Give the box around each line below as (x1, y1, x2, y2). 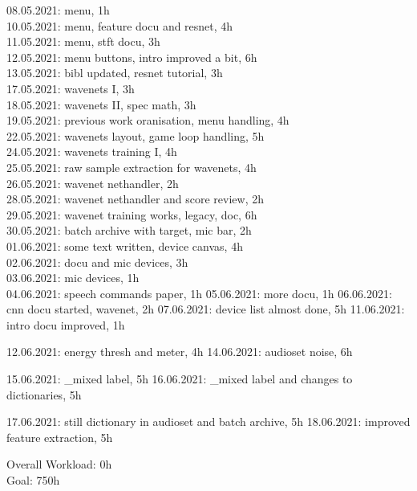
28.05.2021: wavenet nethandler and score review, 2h (6, 190, 265, 207)
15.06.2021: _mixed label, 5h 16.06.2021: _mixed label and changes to (6, 370, 353, 387)
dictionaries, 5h (6, 386, 82, 403)
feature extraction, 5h (6, 428, 113, 445)
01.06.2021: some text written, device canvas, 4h (6, 237, 243, 254)
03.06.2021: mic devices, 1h (6, 269, 140, 286)
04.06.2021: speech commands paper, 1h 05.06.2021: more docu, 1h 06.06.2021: (6, 284, 392, 301)
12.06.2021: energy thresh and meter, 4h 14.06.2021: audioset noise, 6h (6, 343, 353, 360)
